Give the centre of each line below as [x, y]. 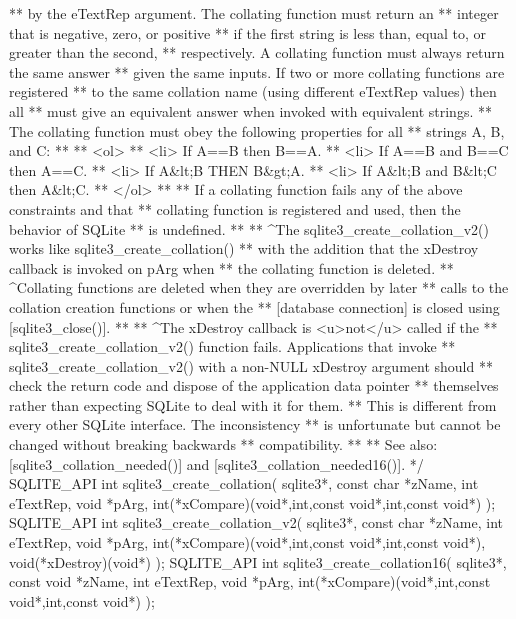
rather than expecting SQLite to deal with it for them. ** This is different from [253, 404]
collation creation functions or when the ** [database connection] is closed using [254, 306]
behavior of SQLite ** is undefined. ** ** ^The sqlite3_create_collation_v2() [249, 228]
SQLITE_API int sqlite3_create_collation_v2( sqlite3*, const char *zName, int [256, 522]
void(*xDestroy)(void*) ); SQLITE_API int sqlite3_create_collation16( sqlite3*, [258, 561]
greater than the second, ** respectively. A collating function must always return [257, 52]
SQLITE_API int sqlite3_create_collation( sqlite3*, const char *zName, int [244, 483]
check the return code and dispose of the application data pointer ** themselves [254, 385]
